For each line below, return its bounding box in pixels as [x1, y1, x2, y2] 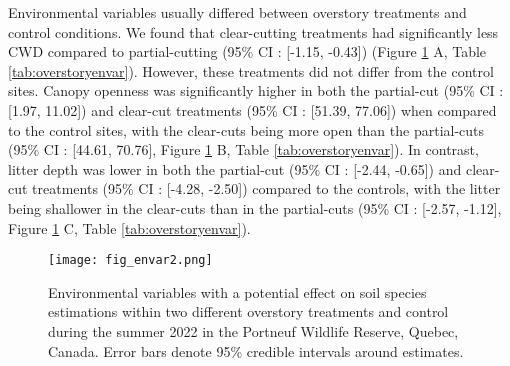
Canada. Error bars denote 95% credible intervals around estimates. [48, 340, 464, 361]
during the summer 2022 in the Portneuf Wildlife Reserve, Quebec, [48, 320, 459, 341]
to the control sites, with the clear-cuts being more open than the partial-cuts [8, 119, 485, 140]
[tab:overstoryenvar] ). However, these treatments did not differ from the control [8, 60, 494, 81]
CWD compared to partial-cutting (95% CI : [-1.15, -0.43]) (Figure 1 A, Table [8, 41, 487, 62]
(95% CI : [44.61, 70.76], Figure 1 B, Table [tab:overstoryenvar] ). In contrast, [8, 139, 479, 160]
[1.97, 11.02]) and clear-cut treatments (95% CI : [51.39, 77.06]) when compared [8, 99, 497, 120]
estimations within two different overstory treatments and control [48, 301, 449, 322]
